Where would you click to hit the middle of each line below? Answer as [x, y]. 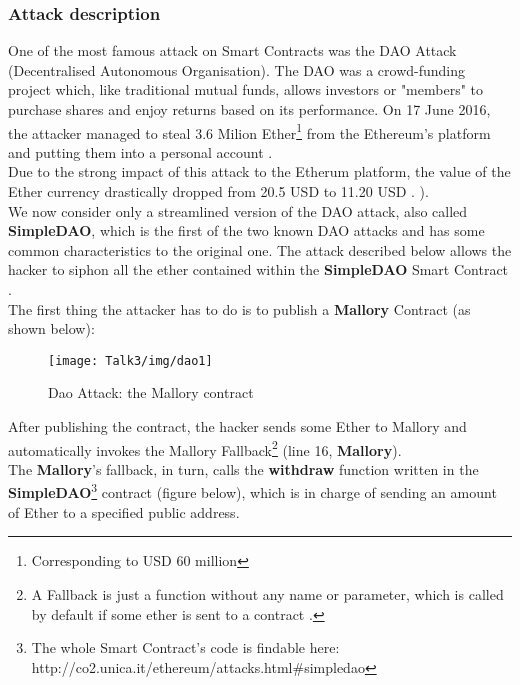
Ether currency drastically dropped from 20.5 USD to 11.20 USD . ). [218, 191]
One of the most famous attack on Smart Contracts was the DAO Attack [232, 50]
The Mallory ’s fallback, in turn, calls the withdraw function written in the [243, 468]
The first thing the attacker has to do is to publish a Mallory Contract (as [239, 308]
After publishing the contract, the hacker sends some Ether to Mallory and [237, 426]
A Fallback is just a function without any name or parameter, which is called [267, 593]
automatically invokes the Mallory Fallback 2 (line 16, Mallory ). [205, 448]
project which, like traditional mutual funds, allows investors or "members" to [246, 89]
